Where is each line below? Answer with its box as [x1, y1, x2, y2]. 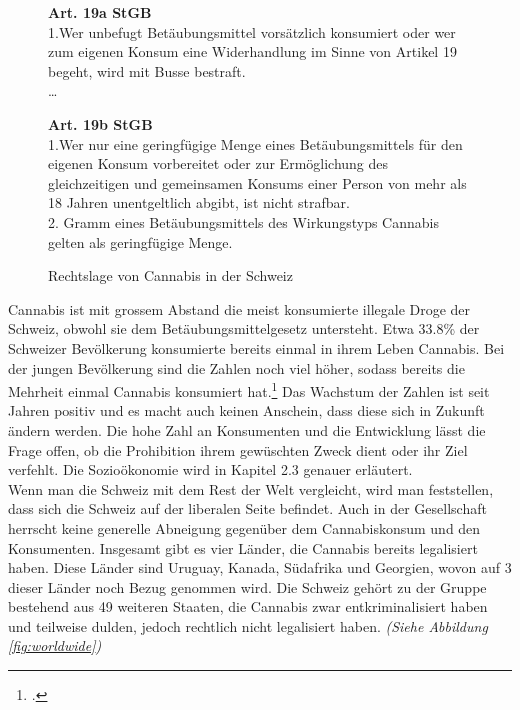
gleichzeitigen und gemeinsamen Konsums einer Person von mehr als [48, 172, 467, 193]
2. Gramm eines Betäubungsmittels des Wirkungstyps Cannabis [48, 211, 439, 232]
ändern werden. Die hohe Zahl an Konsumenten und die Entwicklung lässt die [8, 419, 486, 440]
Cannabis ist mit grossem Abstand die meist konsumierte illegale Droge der [8, 298, 471, 319]
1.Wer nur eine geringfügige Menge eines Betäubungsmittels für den [48, 133, 463, 154]
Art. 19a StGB [48, 2, 152, 22]
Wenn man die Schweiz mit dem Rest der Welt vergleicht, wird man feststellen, [8, 478, 494, 499]
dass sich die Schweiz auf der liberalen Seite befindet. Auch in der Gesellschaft [8, 498, 487, 519]
